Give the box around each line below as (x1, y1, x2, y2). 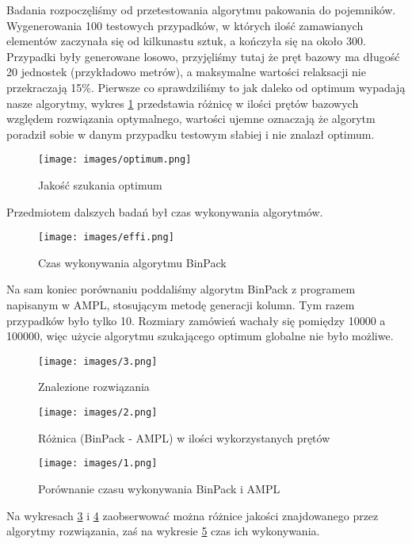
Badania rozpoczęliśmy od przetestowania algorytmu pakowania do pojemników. (6, 2, 396, 17)
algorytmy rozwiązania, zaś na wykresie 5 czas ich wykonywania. (6, 523, 320, 539)
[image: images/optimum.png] (38, 154, 192, 166)
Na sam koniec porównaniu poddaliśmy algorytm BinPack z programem (6, 281, 356, 297)
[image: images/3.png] (38, 355, 158, 367)
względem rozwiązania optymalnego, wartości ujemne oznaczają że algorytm (6, 110, 376, 127)
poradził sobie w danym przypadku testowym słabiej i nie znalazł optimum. (6, 125, 375, 142)
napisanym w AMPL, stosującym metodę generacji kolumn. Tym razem (6, 297, 355, 313)
